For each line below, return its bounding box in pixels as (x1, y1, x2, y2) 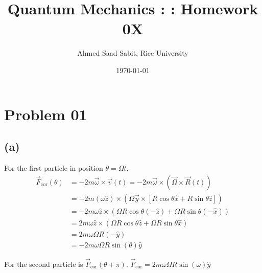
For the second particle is (4, 258, 83, 269)
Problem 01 (4, 103, 87, 124)
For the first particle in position (4, 162, 103, 173)
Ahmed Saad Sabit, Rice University (77, 48, 188, 58)
